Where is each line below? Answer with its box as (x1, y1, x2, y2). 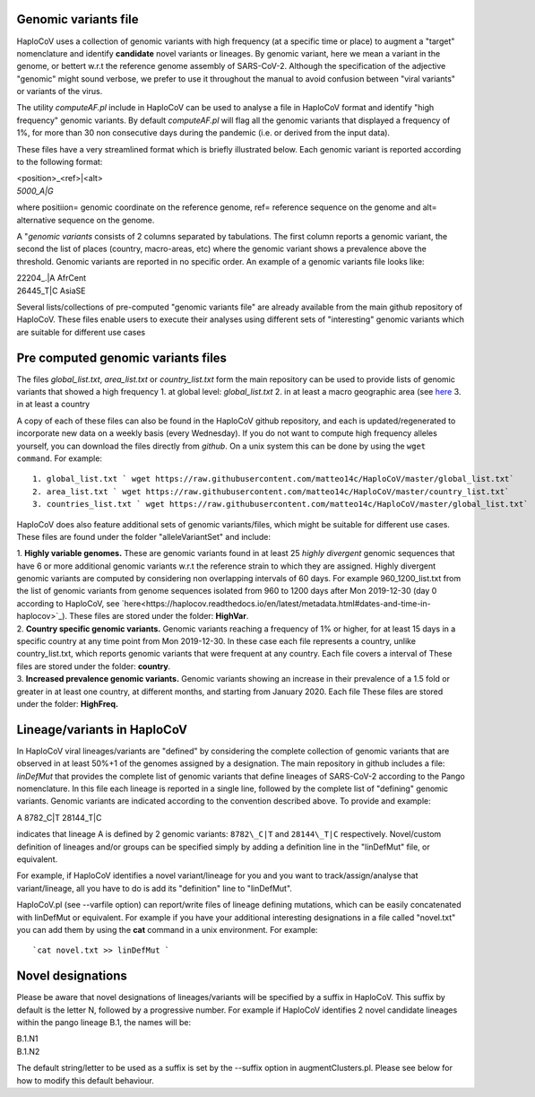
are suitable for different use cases (16, 326, 146, 337)
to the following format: (16, 157, 103, 168)
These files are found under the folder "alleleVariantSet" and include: (16, 531, 272, 542)
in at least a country (16, 399, 91, 410)
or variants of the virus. (16, 86, 103, 97)
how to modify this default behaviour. (16, 1075, 154, 1085)
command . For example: (16, 453, 103, 464)
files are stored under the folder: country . (16, 660, 171, 672)
